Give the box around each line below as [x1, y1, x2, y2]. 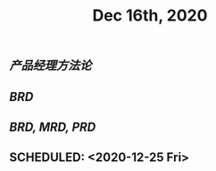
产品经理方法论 [9, 58, 92, 73]
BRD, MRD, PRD [9, 119, 96, 134]
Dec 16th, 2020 [92, 5, 208, 26]
